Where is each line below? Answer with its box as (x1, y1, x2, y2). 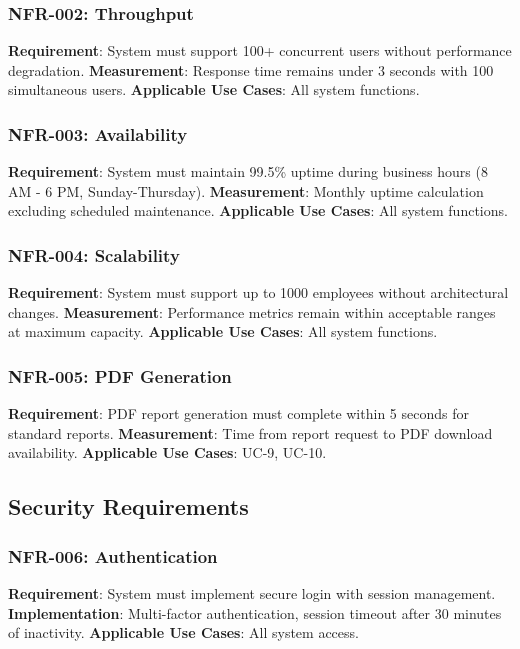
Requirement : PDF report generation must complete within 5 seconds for (8, 403, 469, 424)
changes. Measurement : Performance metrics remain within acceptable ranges (8, 301, 496, 322)
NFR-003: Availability (8, 121, 188, 146)
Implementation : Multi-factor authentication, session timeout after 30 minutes (8, 602, 502, 623)
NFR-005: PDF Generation (8, 363, 232, 388)
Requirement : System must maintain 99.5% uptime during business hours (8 (8, 161, 488, 182)
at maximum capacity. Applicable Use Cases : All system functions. (8, 321, 438, 342)
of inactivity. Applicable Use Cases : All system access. (8, 622, 359, 643)
